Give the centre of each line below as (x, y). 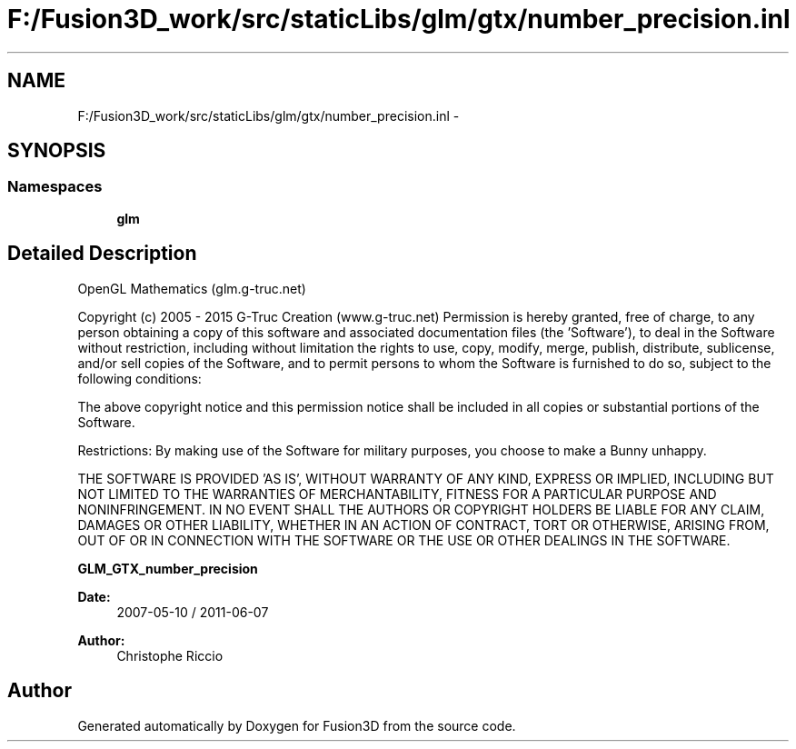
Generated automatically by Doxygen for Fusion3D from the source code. (297, 725)
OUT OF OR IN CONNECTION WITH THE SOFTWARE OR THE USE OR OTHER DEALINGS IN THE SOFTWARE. (404, 540)
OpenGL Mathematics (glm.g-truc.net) (192, 288)
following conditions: (139, 378)
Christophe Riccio (170, 655)
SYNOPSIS (57, 151)
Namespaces (55, 187)
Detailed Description (102, 254)
